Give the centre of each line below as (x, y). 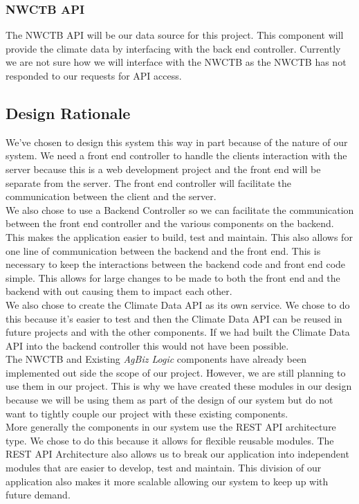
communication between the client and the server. (111, 196)
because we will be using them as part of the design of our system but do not (169, 400)
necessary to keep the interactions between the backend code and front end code (176, 264)
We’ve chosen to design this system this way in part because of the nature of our (177, 142)
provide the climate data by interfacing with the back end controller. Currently (173, 48)
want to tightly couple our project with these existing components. (147, 413)
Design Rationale (68, 112)
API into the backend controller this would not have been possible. (147, 345)
